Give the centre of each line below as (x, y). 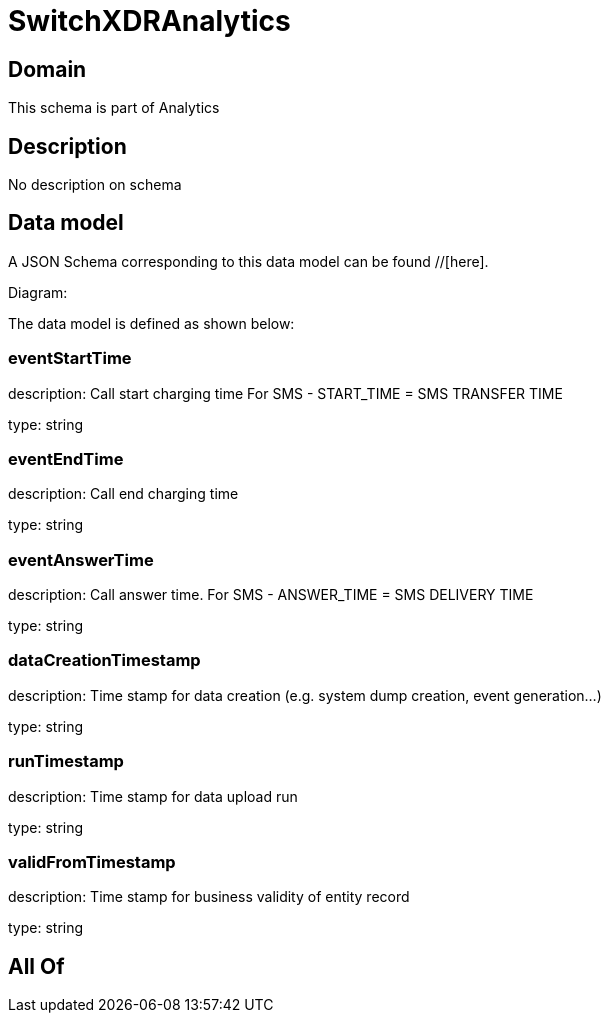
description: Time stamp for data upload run (153, 796)
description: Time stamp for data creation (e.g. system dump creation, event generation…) (305, 695)
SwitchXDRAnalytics (149, 21)
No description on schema (95, 185)
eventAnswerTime (81, 559)
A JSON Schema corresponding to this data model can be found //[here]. (248, 261)
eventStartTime (70, 358)
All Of (36, 966)
